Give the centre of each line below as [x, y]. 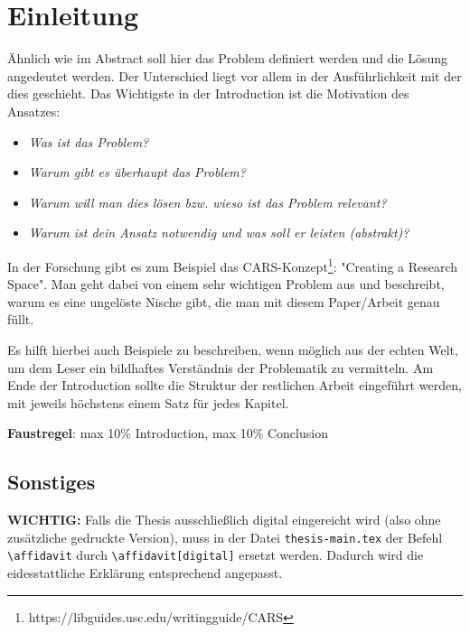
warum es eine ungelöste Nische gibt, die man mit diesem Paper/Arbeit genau [224, 301]
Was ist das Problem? [89, 141]
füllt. [21, 319]
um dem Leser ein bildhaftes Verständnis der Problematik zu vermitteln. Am [221, 367]
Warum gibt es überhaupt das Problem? [137, 172]
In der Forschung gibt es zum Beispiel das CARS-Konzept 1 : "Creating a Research [233, 265]
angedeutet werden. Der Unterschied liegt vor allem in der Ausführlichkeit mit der [235, 75]
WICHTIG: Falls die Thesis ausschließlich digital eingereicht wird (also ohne [224, 520]
